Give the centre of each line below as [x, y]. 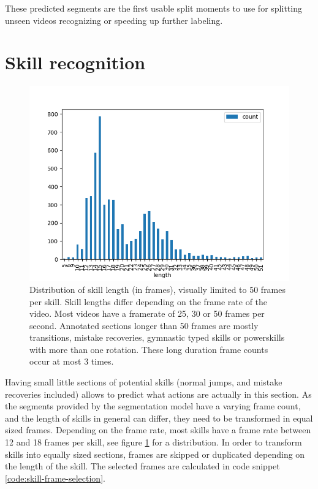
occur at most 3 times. [72, 361]
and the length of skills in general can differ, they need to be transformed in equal [159, 418]
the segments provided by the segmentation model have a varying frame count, [153, 406]
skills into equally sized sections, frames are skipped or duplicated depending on [155, 454]
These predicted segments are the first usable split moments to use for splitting [153, 8]
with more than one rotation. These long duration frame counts [149, 349]
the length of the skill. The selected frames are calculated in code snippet [142, 466]
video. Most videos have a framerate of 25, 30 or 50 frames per [147, 313]
